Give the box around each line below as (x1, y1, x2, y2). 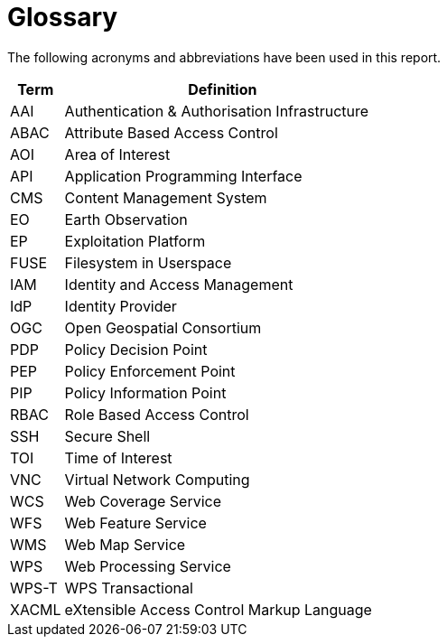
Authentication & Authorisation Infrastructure (64, 101, 369, 120)
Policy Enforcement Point (64, 361, 236, 380)
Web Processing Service (64, 556, 231, 575)
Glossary (7, 2, 118, 33)
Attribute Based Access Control (64, 123, 278, 142)
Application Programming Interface (64, 166, 303, 185)
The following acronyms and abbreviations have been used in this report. (7, 49, 442, 65)
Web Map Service (64, 535, 186, 554)
